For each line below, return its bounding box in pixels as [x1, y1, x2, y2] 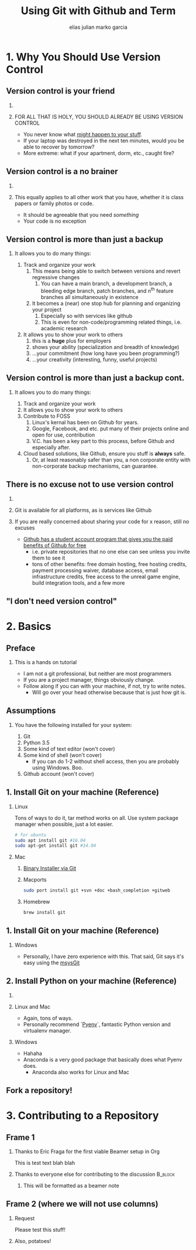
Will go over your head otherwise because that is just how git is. [32, 689, 187, 696]
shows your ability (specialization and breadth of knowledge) [32, 344, 180, 351]
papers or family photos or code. [14, 200, 94, 207]
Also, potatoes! [14, 1237, 51, 1244]
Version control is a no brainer [6, 166, 118, 177]
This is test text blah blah [14, 1159, 75, 1167]
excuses [14, 524, 35, 531]
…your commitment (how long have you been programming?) [32, 350, 180, 357]
